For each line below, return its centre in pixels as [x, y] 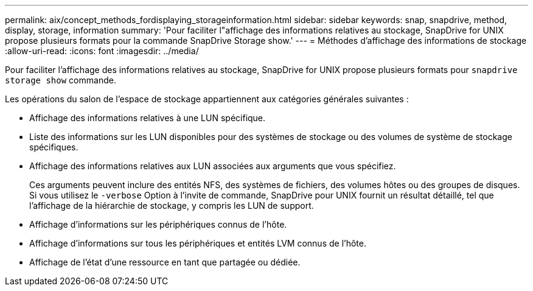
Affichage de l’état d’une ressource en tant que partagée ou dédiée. [165, 262]
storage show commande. [61, 80]
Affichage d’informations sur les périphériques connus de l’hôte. [158, 224]
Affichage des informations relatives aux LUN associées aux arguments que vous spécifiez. [213, 166]
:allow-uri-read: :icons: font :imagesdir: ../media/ [102, 51]
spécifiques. [54, 147]
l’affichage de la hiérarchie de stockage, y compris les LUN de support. [172, 205]
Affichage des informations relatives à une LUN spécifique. [148, 118]
